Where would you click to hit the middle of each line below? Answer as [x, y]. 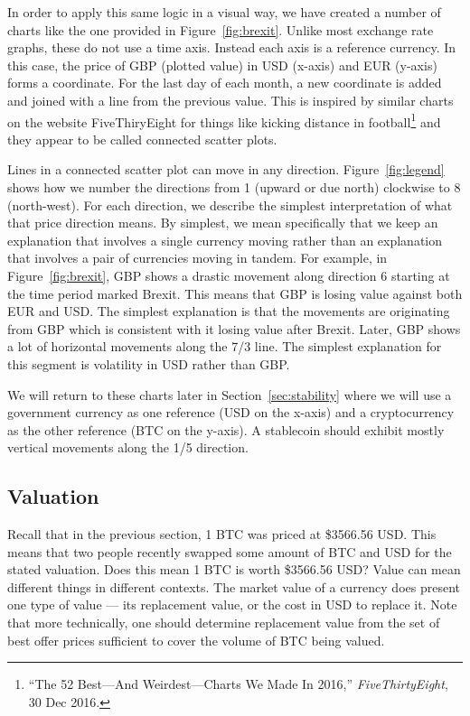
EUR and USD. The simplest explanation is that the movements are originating [229, 311]
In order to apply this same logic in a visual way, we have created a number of [224, 12]
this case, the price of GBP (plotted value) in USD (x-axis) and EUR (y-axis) [222, 65]
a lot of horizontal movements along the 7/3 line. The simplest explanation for [225, 346]
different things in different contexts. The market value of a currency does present [234, 586]
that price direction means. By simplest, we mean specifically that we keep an [223, 223]
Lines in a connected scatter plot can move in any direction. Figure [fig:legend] [226, 169]
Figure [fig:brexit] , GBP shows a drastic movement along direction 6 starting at [229, 275]
